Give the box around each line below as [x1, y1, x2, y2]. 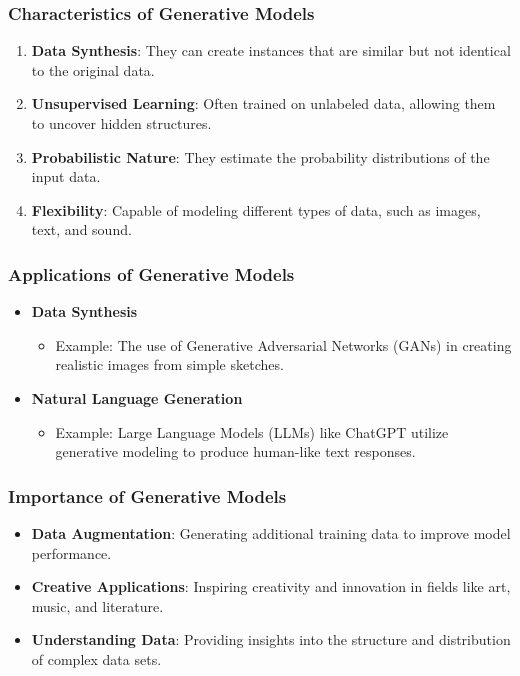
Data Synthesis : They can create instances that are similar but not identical [31, 40, 511, 61]
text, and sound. [31, 219, 132, 240]
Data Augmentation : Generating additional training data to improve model [31, 522, 511, 543]
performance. [31, 542, 112, 563]
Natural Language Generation [31, 387, 243, 408]
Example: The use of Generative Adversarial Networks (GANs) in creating [55, 334, 512, 355]
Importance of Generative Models [8, 483, 287, 508]
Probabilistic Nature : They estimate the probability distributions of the [31, 146, 490, 167]
